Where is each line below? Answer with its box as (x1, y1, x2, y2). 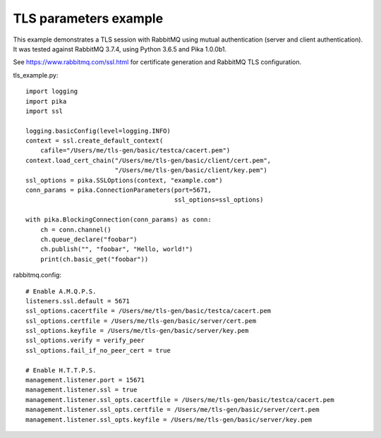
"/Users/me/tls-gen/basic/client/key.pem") (114, 166, 267, 174)
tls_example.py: (13, 71, 59, 79)
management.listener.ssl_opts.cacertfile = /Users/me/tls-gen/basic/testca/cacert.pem (25, 396, 334, 403)
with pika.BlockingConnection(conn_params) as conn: (25, 216, 212, 224)
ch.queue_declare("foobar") (40, 235, 138, 243)
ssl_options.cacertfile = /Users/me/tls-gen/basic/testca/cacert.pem (25, 307, 272, 315)
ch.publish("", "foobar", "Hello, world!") (40, 245, 193, 253)
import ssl (25, 107, 64, 115)
